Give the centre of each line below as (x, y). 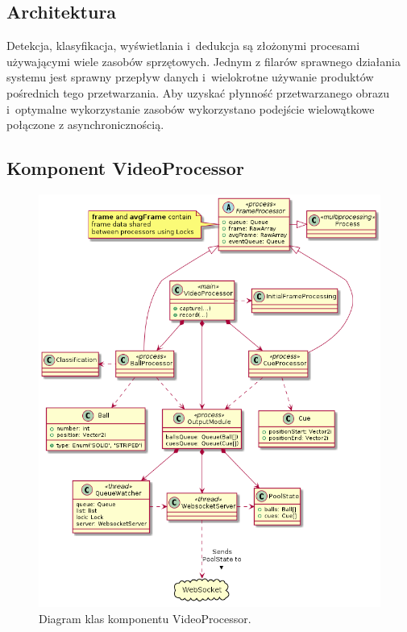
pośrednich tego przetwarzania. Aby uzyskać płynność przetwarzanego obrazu (198, 92)
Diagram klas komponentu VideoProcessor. (145, 618)
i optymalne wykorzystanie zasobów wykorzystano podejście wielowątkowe (191, 108)
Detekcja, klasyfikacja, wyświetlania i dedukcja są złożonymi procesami (183, 46)
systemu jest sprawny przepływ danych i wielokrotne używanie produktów (190, 77)
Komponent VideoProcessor (125, 168)
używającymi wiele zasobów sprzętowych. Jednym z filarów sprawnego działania (203, 61)
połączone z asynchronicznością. (85, 125)
